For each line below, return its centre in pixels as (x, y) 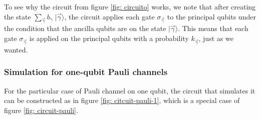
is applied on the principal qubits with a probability (109, 38)
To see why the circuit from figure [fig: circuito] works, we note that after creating (130, 6)
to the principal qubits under (211, 16)
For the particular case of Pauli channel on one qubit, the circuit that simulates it (130, 90)
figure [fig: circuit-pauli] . (41, 110)
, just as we (216, 38)
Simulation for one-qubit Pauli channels (86, 72)
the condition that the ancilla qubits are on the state (85, 28)
